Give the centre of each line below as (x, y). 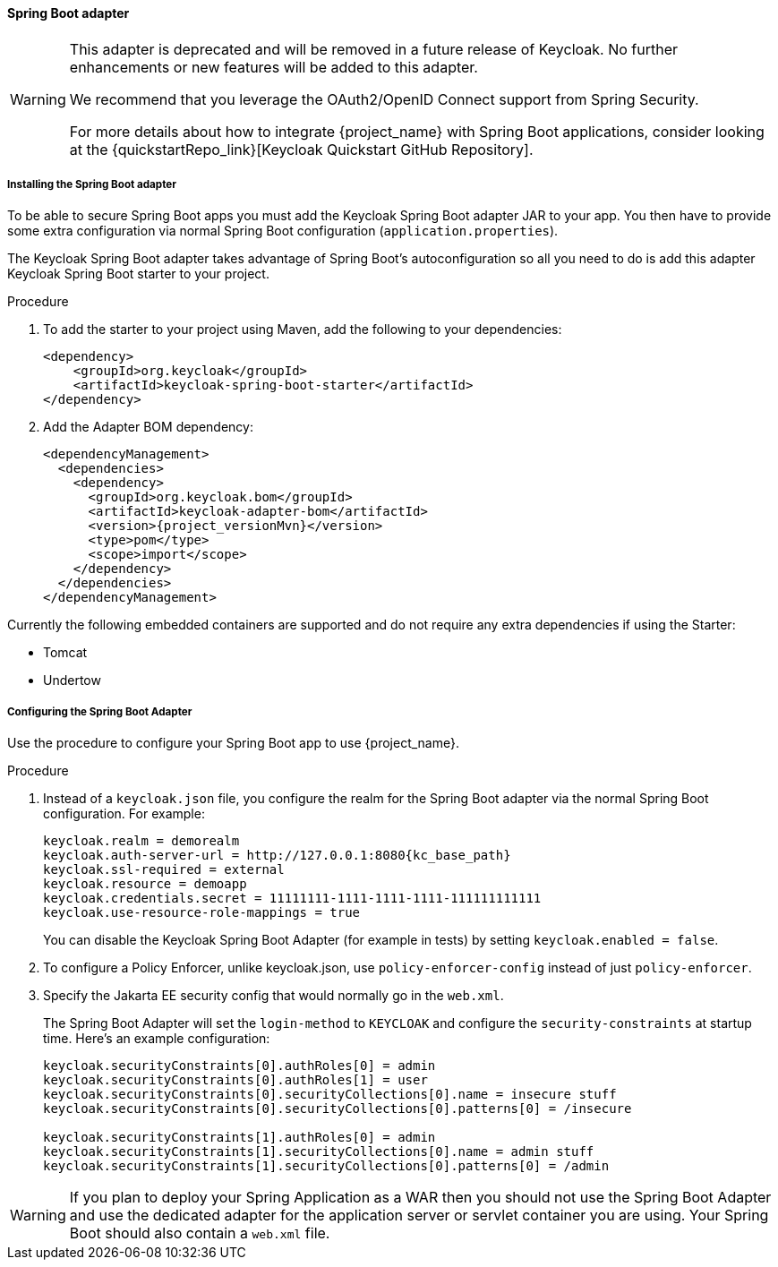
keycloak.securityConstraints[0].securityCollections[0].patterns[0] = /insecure (338, 1109)
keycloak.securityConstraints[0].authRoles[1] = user (235, 1080)
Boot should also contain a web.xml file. (200, 1233)
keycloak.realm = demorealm (141, 841)
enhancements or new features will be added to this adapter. (274, 67)
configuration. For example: (124, 814)
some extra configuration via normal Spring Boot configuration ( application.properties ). (283, 231)
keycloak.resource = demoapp (145, 884)
